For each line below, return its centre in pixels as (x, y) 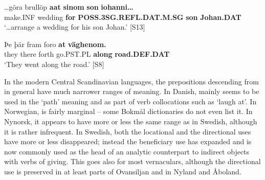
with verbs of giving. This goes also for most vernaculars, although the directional (132, 161)
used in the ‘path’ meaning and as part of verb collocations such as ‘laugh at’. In (130, 101)
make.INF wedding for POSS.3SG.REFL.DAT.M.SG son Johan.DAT (123, 17)
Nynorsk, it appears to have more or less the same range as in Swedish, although (131, 121)
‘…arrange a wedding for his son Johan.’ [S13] (75, 27)
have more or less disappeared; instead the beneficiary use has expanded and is (128, 141)
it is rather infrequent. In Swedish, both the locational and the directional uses (128, 131)
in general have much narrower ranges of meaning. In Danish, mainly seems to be (132, 91)
